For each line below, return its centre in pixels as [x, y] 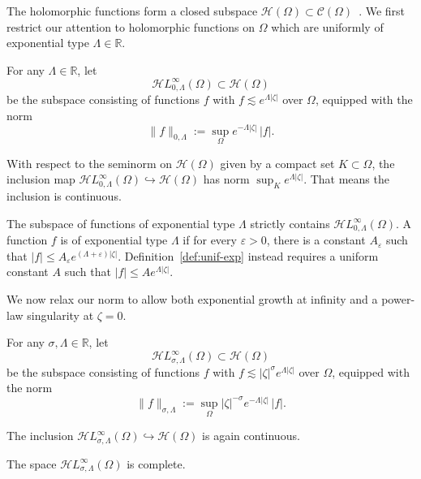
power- [398, 298]
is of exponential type [114, 240]
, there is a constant [316, 240]
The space [32, 463]
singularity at [60, 315]
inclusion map [41, 179]
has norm [226, 179]
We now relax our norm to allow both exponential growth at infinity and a [192, 298]
